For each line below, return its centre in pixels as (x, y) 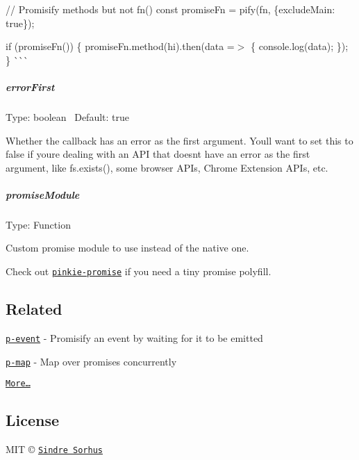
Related (34, 309)
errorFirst (30, 87)
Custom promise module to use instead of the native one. (127, 248)
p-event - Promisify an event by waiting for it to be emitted (134, 337)
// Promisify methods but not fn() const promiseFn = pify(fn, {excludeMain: (170, 9)
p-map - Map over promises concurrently (91, 361)
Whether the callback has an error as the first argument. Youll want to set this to (179, 140)
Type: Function (38, 224)
